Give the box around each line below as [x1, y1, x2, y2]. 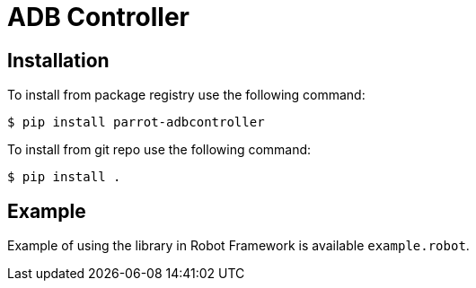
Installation [7, 48, 110, 72]
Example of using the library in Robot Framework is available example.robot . [7, 238, 470, 254]
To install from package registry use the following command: [7, 87, 366, 103]
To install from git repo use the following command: [7, 142, 312, 158]
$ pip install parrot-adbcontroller [7, 115, 265, 130]
